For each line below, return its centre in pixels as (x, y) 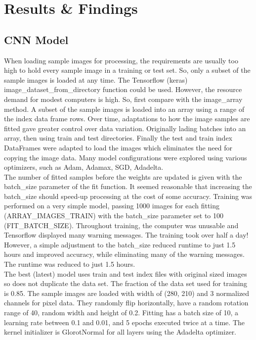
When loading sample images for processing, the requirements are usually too (121, 60)
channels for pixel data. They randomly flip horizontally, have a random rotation (126, 303)
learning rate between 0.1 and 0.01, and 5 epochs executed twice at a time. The (124, 322)
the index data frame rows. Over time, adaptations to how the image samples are (127, 119)
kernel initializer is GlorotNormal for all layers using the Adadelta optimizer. (120, 332)
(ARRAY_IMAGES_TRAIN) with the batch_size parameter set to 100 (114, 216)
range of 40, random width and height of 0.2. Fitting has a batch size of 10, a (121, 313)
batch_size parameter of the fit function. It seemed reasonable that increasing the (128, 186)
